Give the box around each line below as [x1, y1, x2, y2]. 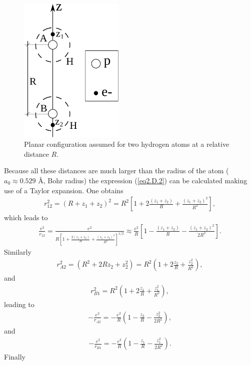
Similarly [4, 246, 31, 257]
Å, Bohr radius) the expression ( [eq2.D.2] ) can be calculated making [38, 175, 247, 185]
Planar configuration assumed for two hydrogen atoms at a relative [24, 139, 229, 149]
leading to [4, 299, 34, 309]
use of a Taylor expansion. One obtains [4, 185, 123, 195]
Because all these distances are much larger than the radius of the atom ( [4, 165, 229, 176]
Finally [4, 352, 25, 362]
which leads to [4, 212, 48, 223]
